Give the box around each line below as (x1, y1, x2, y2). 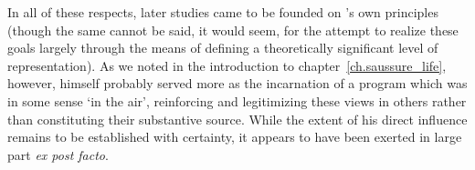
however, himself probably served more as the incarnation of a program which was (7, 74, 468, 93)
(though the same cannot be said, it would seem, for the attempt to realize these (7, 20, 459, 39)
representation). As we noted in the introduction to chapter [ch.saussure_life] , (7, 55, 447, 75)
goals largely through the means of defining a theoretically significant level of (7, 38, 438, 57)
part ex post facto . (7, 145, 109, 164)
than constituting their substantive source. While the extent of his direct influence (7, 109, 468, 128)
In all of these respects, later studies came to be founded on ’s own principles (7, 3, 438, 21)
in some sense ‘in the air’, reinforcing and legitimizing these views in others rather (7, 91, 467, 110)
